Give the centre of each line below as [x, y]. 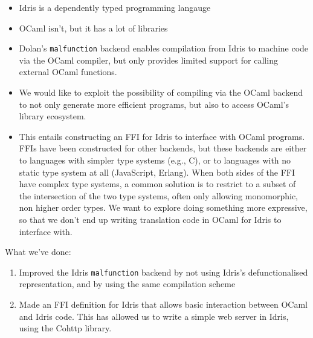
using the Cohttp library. [65, 328]
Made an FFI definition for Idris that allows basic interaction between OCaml [163, 304]
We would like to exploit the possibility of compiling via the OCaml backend [161, 92]
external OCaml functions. [68, 72]
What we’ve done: [38, 252]
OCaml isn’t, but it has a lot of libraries [93, 28]
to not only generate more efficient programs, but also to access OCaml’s [154, 104]
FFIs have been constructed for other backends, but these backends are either [163, 148]
